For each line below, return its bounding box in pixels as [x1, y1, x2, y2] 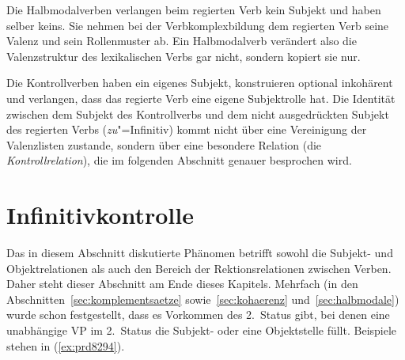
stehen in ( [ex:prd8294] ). [6, 337, 125, 354]
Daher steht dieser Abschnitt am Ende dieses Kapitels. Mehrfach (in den [6, 275, 358, 292]
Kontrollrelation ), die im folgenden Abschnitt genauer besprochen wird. [6, 152, 352, 169]
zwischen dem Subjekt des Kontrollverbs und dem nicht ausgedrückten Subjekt [6, 105, 389, 122]
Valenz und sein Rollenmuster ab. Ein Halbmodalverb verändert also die [6, 32, 357, 49]
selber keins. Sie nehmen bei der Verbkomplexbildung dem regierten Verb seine [6, 17, 389, 33]
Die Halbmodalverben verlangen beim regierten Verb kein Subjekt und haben [6, 2, 381, 17]
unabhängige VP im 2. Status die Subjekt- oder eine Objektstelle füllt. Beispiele [6, 322, 397, 339]
